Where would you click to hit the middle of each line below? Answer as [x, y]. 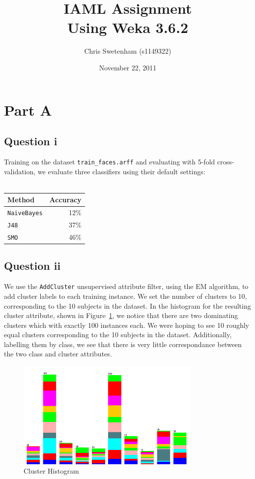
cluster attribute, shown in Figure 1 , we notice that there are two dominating [121, 315]
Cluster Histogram [51, 471]
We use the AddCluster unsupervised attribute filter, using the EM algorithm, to [126, 286]
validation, [20, 171]
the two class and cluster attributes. [58, 354]
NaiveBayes [25, 213]
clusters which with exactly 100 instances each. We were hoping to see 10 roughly [127, 325]
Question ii [32, 266]
